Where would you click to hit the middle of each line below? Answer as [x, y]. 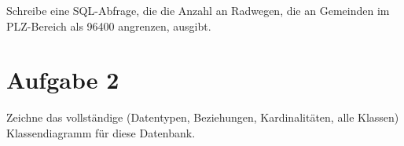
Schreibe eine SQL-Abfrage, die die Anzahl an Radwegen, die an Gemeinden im [198, 10]
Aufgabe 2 [63, 80]
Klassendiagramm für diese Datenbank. [101, 132]
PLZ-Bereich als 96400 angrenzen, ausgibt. [109, 26]
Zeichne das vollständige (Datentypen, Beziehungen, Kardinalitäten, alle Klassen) [203, 117]
